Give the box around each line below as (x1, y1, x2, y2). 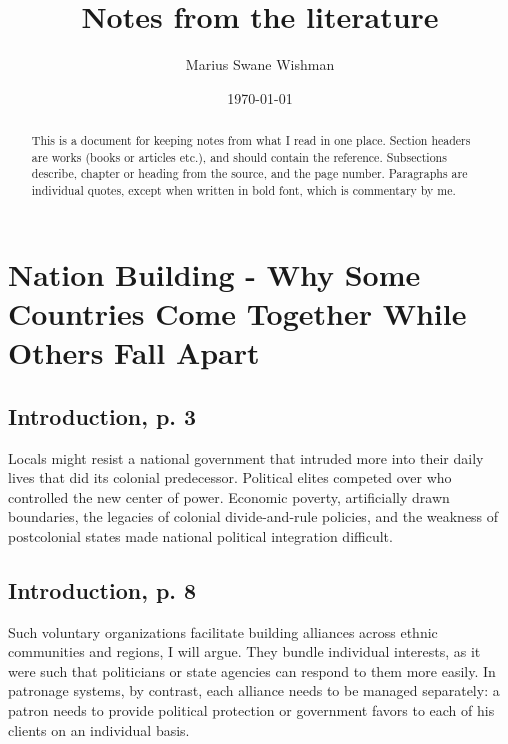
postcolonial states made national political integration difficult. (8, 525, 393, 546)
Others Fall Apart (8, 332, 260, 373)
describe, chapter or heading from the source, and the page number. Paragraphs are (31, 165, 468, 182)
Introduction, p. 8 (8, 574, 197, 605)
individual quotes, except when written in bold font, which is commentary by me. (31, 182, 456, 199)
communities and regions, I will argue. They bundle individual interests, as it (8, 641, 481, 662)
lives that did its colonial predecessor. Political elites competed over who (8, 467, 452, 488)
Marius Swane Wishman (185, 54, 335, 75)
